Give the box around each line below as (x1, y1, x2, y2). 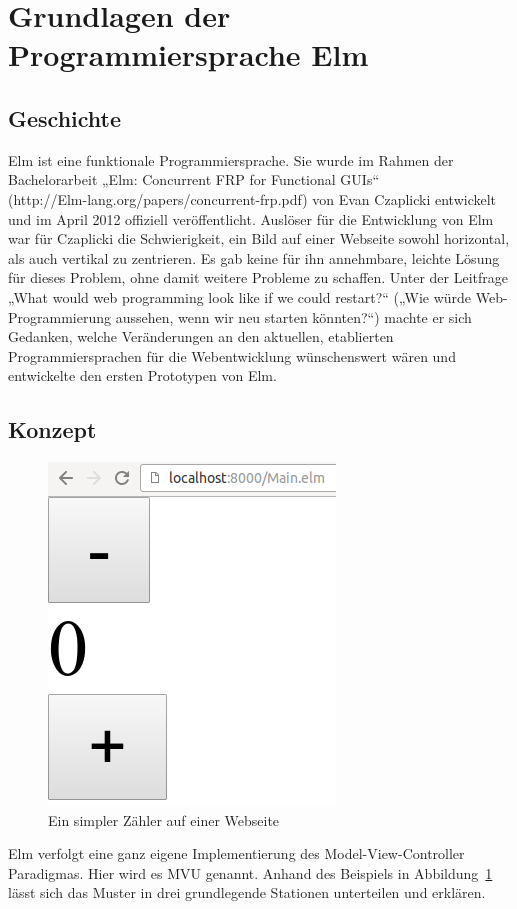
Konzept (8, 414, 97, 445)
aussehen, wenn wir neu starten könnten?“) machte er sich (115, 306, 472, 327)
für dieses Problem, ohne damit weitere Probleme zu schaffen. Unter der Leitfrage (8, 267, 508, 288)
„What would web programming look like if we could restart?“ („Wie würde (8, 286, 472, 307)
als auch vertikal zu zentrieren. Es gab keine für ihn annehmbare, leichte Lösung (8, 247, 500, 268)
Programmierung (8, 306, 111, 327)
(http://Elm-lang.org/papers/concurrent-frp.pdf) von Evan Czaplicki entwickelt (8, 188, 497, 209)
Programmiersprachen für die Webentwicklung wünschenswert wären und (8, 345, 456, 366)
